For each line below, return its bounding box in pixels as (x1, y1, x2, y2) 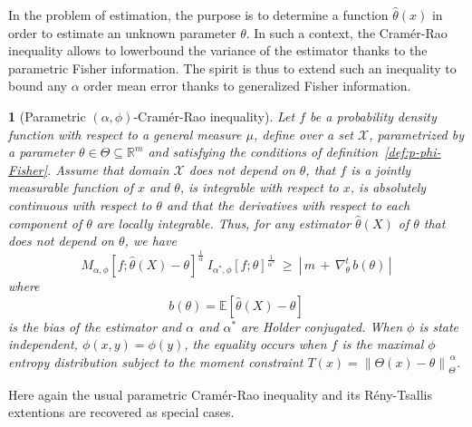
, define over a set (253, 124, 353, 143)
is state (419, 316, 459, 335)
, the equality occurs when (184, 335, 327, 354)
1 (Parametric (8, 106, 86, 125)
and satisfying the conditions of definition (148, 142, 379, 161)
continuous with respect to (8, 195, 152, 214)
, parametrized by (369, 124, 465, 143)
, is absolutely (350, 178, 427, 197)
